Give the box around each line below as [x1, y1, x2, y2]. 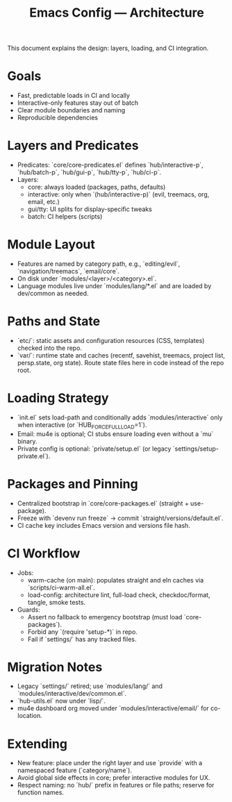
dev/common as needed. [17, 290, 89, 297]
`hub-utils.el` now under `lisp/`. [17, 696, 106, 705]
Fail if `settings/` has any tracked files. [27, 635, 137, 643]
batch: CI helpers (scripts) [27, 212, 103, 221]
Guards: [17, 605, 40, 614]
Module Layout [7, 237, 96, 253]
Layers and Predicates [7, 137, 139, 153]
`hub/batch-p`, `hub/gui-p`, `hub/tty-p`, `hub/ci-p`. [17, 168, 162, 176]
